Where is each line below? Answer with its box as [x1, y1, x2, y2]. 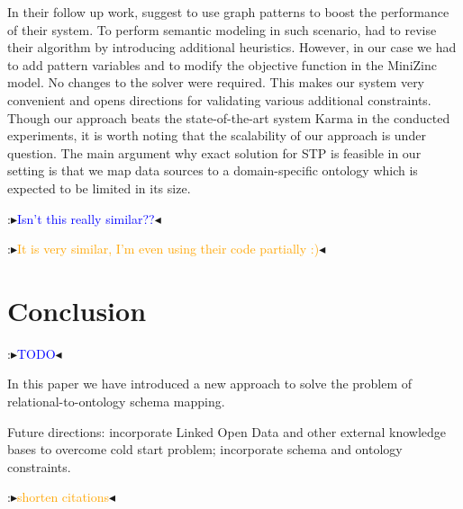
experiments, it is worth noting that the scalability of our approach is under [7, 126, 426, 145]
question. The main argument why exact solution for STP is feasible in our [7, 143, 422, 162]
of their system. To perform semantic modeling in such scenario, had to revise [7, 20, 437, 39]
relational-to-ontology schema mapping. [7, 392, 225, 411]
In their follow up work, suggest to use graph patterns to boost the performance [7, 3, 449, 21]
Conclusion [7, 291, 147, 328]
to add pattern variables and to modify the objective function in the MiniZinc [7, 55, 437, 74]
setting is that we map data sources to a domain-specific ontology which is [7, 161, 418, 180]
